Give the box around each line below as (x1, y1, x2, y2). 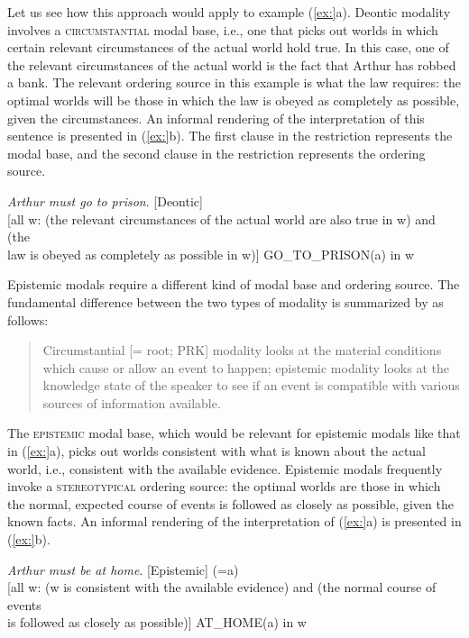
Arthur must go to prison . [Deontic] (7, 191, 203, 210)
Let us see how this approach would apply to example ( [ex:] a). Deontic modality (7, 3, 451, 21)
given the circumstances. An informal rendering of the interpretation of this (7, 108, 425, 127)
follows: (7, 310, 49, 329)
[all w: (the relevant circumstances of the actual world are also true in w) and (7, 209, 436, 228)
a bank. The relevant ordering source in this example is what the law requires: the (7, 73, 461, 92)
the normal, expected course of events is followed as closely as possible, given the (7, 494, 454, 513)
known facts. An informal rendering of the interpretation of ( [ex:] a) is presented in (7, 512, 462, 531)
